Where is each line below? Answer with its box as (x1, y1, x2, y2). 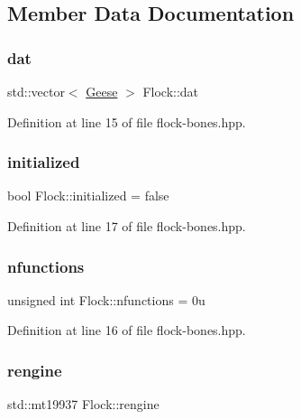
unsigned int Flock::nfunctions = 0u (7, 290, 205, 309)
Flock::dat (142, 82, 199, 100)
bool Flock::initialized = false (7, 186, 169, 205)
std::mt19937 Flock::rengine (7, 395, 160, 414)
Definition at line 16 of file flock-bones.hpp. (7, 321, 246, 340)
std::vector (7, 82, 65, 100)
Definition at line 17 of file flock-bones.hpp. (7, 217, 246, 235)
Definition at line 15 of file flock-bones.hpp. (7, 112, 246, 131)
